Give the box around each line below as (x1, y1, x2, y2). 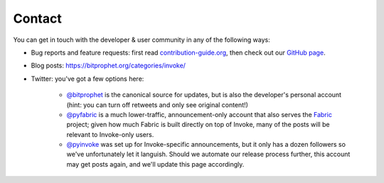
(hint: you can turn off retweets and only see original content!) (66, 100, 249, 109)
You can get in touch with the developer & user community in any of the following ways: (13, 35, 270, 44)
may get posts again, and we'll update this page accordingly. (66, 160, 245, 168)
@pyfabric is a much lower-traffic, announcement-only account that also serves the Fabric (66, 110, 332, 118)
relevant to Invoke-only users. (66, 130, 154, 138)
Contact (13, 11, 62, 26)
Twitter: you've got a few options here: (31, 74, 144, 83)
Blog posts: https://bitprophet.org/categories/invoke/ (31, 61, 186, 70)
